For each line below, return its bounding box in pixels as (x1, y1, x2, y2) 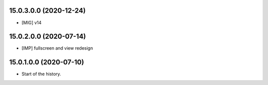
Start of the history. (21, 71, 62, 77)
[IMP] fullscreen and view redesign (21, 45, 93, 51)
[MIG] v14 (21, 20, 42, 26)
